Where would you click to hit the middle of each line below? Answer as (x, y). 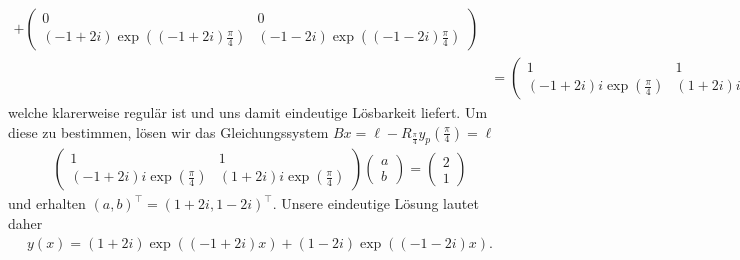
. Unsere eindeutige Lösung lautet (375, 203)
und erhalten (47, 203)
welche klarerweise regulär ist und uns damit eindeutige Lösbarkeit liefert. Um (248, 112)
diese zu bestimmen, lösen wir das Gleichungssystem (168, 131)
